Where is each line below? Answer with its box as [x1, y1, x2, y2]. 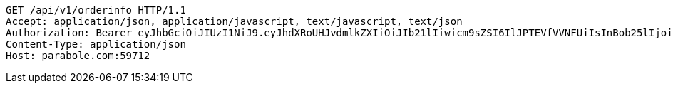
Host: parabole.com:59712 [6, 50, 150, 61]
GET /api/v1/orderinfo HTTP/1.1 [6, 4, 186, 16]
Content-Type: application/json [6, 38, 186, 50]
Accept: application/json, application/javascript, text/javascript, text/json [6, 16, 463, 27]
